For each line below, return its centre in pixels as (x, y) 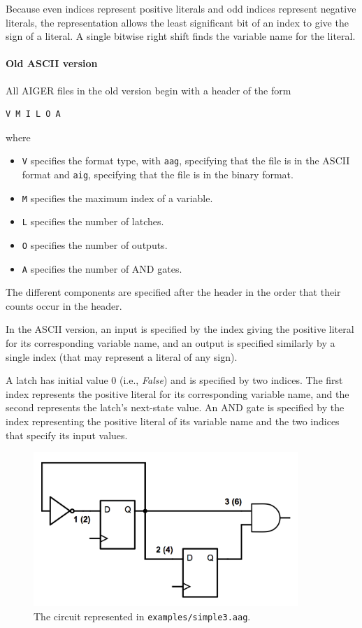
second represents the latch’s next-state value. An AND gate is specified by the (175, 407)
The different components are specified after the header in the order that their (173, 292)
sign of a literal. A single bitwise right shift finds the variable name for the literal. (181, 36)
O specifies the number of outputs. (95, 244)
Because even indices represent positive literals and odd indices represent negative (181, 8)
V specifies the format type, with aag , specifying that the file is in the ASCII (186, 160)
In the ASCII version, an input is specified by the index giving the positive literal (180, 329)
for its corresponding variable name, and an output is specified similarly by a (171, 343)
